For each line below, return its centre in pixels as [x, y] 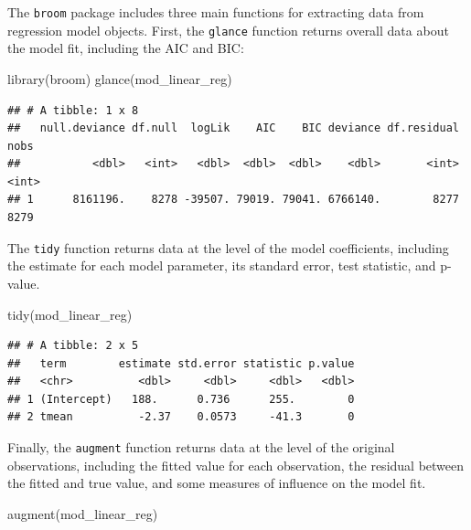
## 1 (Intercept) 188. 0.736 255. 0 [181, 399]
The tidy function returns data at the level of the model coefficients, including [228, 247]
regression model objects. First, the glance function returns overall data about [228, 30]
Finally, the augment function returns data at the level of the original [201, 447]
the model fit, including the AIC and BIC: [126, 48]
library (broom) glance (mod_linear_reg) [120, 78]
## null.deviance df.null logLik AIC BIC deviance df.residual [233, 128]
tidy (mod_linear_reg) [70, 314]
